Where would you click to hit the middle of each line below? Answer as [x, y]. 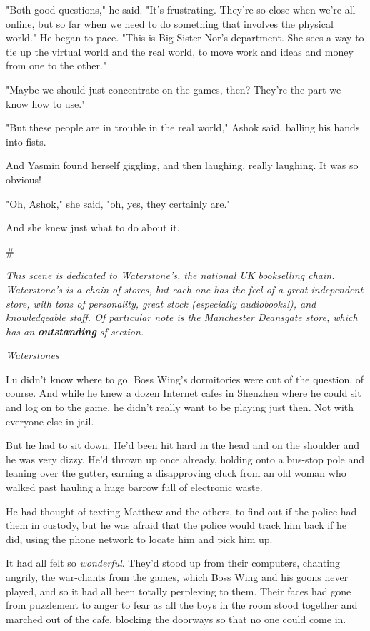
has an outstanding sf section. [75, 331]
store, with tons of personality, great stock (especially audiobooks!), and [161, 303]
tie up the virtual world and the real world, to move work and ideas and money [180, 51]
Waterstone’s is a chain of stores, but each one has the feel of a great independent [185, 289]
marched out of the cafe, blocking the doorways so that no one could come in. [176, 619]
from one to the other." [56, 65]
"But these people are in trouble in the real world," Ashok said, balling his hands [183, 127]
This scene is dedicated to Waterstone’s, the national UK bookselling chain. [170, 275]
